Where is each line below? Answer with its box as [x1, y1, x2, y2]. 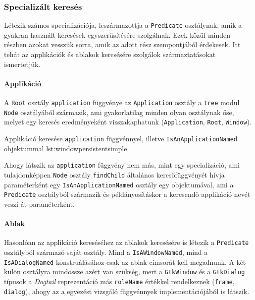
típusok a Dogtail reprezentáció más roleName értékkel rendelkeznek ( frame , [4, 276, 235, 286]
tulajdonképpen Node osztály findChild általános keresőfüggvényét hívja [4, 169, 225, 180]
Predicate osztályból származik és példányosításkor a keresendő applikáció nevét [4, 189, 251, 199]
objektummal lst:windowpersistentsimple [4, 143, 127, 153]
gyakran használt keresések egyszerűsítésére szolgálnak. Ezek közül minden [4, 29, 231, 40]
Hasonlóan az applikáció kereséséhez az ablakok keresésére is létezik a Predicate [4, 237, 249, 247]
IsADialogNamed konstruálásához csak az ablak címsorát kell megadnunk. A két [4, 256, 246, 267]
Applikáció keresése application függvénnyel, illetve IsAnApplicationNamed [4, 133, 237, 144]
